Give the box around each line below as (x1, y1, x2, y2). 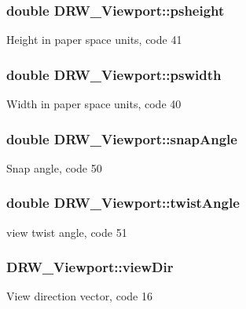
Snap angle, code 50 (6, 159, 102, 176)
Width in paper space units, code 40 (6, 96, 182, 112)
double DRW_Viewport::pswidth (6, 64, 222, 84)
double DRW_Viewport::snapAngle (6, 129, 237, 148)
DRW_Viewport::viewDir (6, 257, 174, 277)
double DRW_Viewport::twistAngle (6, 193, 240, 213)
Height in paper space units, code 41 (6, 31, 182, 48)
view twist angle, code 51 (6, 224, 127, 240)
